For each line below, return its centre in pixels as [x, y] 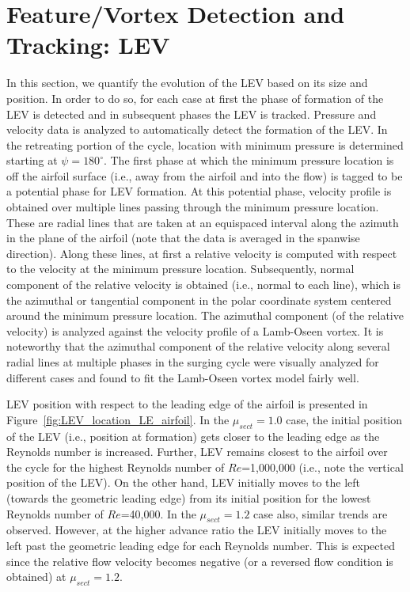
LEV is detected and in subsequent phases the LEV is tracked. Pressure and [192, 114]
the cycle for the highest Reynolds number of [116, 467]
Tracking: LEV [88, 45]
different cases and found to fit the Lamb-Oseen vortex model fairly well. [183, 377]
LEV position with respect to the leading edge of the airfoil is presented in [187, 404]
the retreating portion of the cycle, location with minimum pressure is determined [205, 144]
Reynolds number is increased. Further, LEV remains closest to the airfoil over [197, 452]
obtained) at [36, 577]
